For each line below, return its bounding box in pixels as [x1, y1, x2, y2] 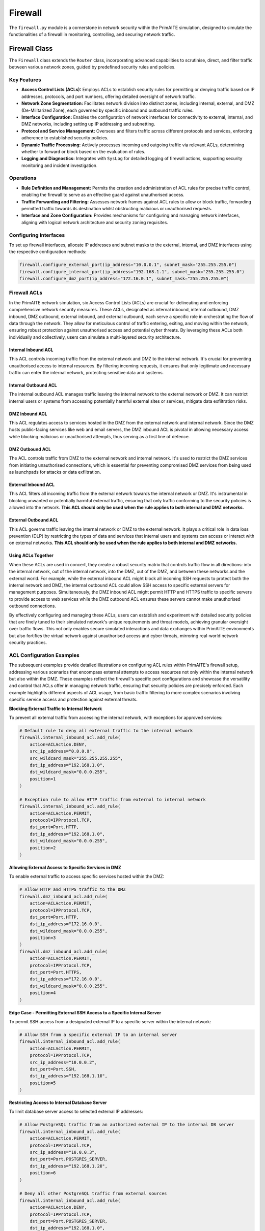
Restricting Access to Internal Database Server [9, 1100, 107, 1105]
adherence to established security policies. [21, 135, 108, 141]
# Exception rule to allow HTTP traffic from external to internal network [19, 797, 206, 802]
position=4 [29, 990, 56, 996]
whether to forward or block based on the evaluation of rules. [21, 148, 146, 155]
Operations [9, 175, 37, 182]
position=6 [29, 1170, 56, 1176]
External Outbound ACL [9, 517, 58, 523]
